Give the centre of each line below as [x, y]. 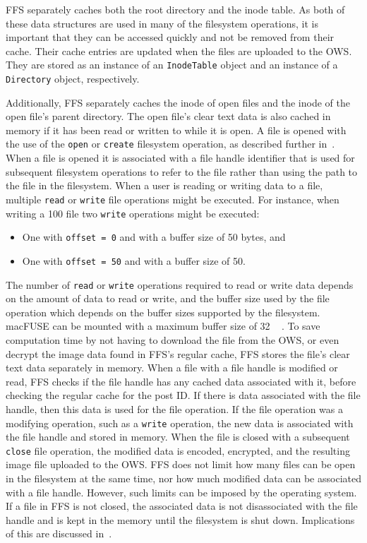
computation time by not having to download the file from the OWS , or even [173, 339]
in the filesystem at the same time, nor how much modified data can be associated [183, 478]
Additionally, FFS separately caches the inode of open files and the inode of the [178, 102]
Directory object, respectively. [73, 79]
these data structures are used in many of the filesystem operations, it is [162, 23]
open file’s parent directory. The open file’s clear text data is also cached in [168, 116]
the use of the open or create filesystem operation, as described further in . [170, 144]
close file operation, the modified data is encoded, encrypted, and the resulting [178, 450]
